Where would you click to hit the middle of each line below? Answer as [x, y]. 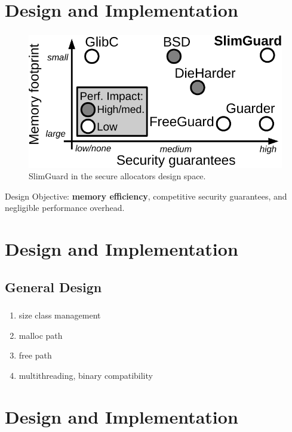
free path [35, 355]
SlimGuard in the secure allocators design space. [117, 176]
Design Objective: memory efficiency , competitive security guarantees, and [146, 196]
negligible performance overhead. [65, 208]
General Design [53, 287]
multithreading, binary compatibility [86, 375]
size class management [60, 315]
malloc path [41, 335]
